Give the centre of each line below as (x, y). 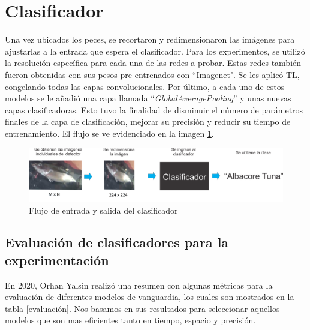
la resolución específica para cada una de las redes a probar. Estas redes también (153, 63)
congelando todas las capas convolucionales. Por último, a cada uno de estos (145, 86)
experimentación (57, 259)
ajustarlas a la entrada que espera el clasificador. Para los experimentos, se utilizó (155, 51)
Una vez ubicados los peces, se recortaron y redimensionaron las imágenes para (150, 39)
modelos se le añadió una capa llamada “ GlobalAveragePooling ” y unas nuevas (148, 98)
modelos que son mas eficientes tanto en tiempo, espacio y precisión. (130, 320)
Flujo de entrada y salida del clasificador (103, 210)
